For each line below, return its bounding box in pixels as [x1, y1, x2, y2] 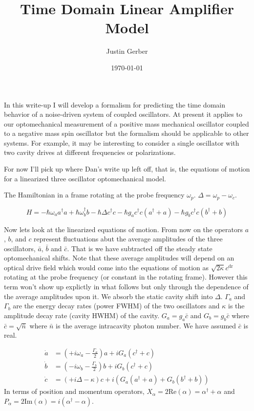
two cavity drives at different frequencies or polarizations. [4, 147, 176, 157]
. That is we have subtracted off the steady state [67, 243, 212, 253]
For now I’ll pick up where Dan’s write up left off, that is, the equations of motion [4, 164, 250, 174]
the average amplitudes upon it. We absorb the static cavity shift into [4, 291, 213, 301]
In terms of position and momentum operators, [4, 386, 145, 396]
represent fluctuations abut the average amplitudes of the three [34, 234, 223, 244]
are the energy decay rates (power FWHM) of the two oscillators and [13, 301, 220, 311]
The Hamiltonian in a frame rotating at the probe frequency [4, 190, 185, 200]
